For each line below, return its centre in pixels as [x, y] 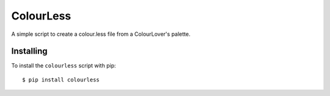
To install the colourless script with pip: [64, 66]
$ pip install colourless [61, 80]
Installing [30, 51]
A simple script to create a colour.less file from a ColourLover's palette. [101, 34]
